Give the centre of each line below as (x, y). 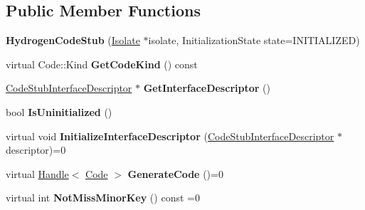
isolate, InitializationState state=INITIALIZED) (254, 40)
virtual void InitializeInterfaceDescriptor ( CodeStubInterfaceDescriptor (170, 136)
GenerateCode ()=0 (175, 173)
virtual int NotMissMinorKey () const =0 (103, 198)
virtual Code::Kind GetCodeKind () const (102, 64)
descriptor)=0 (36, 150)
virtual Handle (37, 173)
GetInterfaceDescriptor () (207, 88)
